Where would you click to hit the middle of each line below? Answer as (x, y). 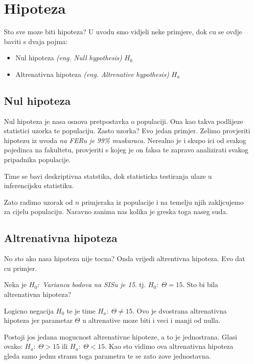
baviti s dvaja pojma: (36, 41)
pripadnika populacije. (37, 159)
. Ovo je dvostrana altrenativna (180, 310)
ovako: (13, 346)
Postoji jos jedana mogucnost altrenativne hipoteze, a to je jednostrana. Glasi (121, 336)
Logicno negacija (29, 310)
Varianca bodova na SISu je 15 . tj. (94, 284)
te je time (81, 310)
